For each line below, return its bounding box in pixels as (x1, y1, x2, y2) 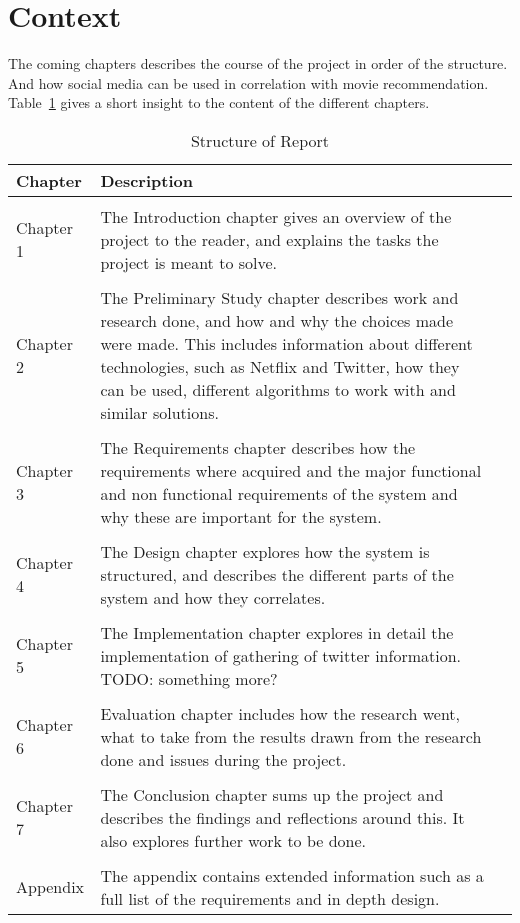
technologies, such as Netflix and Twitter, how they (100, 354, 460, 378)
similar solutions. (100, 400, 219, 424)
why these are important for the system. (100, 504, 382, 528)
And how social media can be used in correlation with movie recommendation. (8, 72, 489, 93)
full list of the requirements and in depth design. (100, 886, 440, 910)
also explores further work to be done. (100, 828, 367, 852)
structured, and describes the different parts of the (100, 562, 454, 586)
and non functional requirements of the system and (100, 481, 458, 505)
